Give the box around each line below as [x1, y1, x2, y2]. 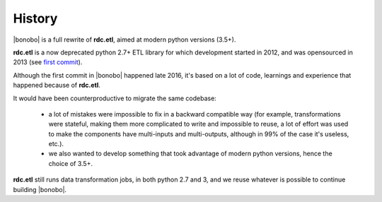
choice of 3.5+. [48, 159, 93, 167]
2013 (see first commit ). [13, 58, 83, 66]
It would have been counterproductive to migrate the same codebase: [13, 94, 217, 102]
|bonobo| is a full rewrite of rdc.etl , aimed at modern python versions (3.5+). [13, 35, 236, 44]
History [13, 11, 58, 26]
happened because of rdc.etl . [13, 81, 100, 90]
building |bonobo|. [13, 185, 67, 194]
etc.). [48, 140, 64, 148]
